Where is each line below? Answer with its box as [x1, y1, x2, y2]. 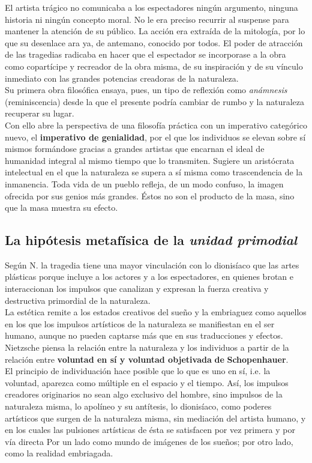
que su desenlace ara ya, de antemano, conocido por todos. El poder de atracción [5, 36, 303, 49]
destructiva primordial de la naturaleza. [5, 294, 151, 306]
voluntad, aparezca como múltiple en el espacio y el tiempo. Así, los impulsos [5, 376, 289, 389]
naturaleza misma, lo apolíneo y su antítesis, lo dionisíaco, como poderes [5, 400, 272, 413]
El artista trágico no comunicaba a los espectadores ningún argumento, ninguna [5, 1, 298, 13]
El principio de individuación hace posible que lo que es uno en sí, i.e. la [5, 365, 271, 377]
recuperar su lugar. [5, 107, 74, 120]
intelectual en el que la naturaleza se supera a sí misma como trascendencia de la [5, 166, 303, 178]
